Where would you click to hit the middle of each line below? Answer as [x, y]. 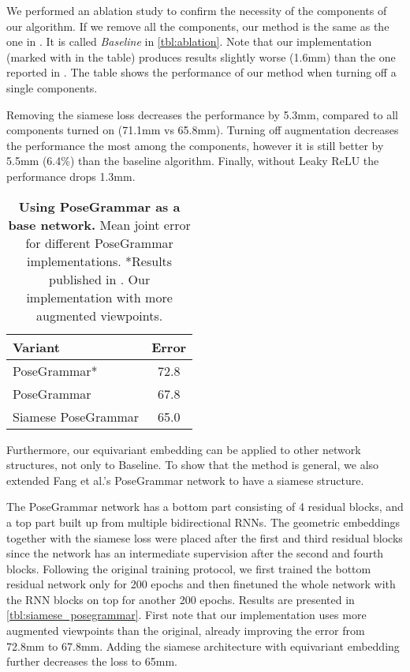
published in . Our [100, 279]
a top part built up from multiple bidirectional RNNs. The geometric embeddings [203, 522]
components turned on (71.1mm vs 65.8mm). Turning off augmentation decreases [203, 130]
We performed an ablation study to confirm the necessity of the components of [197, 10]
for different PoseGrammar [99, 242]
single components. [52, 87]
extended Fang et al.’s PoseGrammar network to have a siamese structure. [185, 480]
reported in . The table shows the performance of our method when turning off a [201, 72]
